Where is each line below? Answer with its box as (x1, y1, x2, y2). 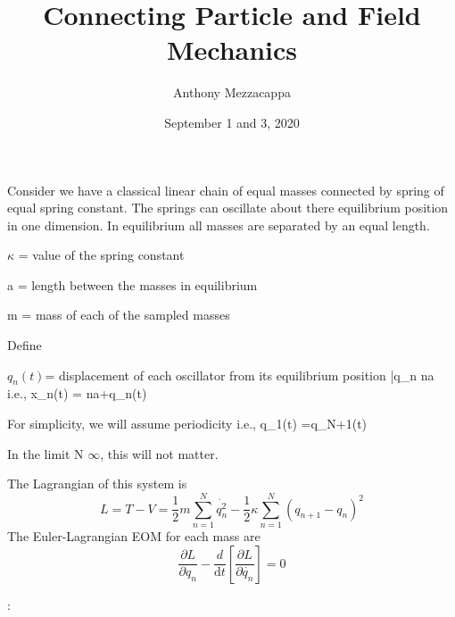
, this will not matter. (100, 444, 219, 463)
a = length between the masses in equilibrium (7, 275, 258, 294)
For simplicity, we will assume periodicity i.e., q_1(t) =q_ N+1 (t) (7, 414, 368, 433)
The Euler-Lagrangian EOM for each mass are (7, 526, 261, 545)
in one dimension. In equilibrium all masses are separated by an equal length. (7, 215, 430, 234)
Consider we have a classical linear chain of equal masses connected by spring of (7, 180, 444, 199)
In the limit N (7, 444, 84, 463)
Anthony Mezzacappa (173, 83, 291, 102)
